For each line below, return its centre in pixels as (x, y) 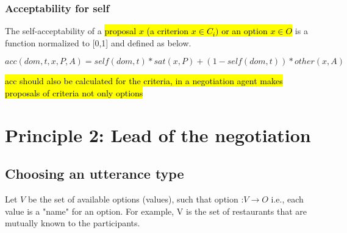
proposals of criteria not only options (74, 93)
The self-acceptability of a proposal (71, 31)
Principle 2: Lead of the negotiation (158, 134)
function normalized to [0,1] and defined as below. (98, 42)
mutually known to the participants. (73, 223)
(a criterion (168, 31)
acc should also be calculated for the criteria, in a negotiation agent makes (144, 81)
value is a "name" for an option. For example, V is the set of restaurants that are (156, 211)
